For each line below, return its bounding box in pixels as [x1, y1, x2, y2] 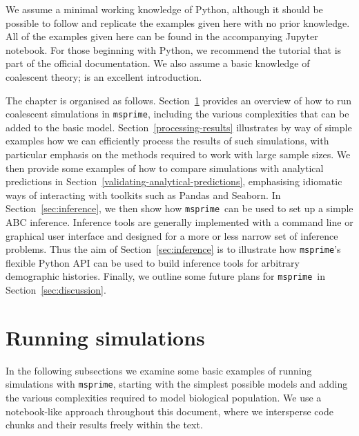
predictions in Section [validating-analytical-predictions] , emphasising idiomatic [6, 174, 342, 189]
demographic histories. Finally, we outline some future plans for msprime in [6, 269, 326, 283]
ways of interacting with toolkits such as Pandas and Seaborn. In [6, 187, 281, 202]
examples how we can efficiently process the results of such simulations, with [6, 133, 329, 148]
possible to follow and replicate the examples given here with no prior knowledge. [6, 15, 350, 30]
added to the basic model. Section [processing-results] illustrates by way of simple [6, 120, 352, 134]
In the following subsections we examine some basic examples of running [6, 363, 312, 377]
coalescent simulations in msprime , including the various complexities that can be [6, 106, 349, 121]
